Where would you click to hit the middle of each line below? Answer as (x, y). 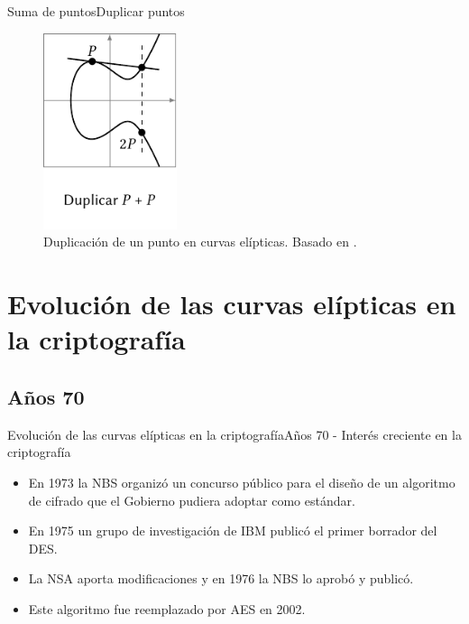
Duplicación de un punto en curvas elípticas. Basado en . (200, 242)
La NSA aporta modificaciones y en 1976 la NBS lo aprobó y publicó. (221, 578)
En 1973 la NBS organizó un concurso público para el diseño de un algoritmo (242, 482)
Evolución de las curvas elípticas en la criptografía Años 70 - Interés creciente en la (234, 434)
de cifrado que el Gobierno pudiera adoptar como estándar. (192, 500)
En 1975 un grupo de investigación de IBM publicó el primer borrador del (233, 531)
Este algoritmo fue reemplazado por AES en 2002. (167, 608)
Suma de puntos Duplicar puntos (96, 11)
